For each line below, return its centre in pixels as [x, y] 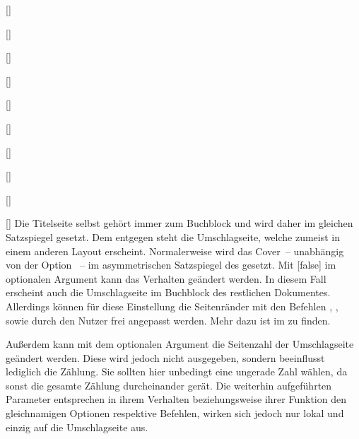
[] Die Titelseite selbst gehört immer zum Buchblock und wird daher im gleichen [179, 223]
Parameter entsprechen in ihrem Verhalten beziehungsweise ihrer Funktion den [176, 399]
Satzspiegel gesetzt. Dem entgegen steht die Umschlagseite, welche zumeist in [173, 236]
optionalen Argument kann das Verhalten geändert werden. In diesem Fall [166, 278]
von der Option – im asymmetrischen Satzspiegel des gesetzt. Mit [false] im [171, 265]
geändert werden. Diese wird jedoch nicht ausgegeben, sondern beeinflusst [165, 357]
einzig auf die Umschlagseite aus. [77, 427]
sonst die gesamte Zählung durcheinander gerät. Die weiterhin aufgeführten [169, 385]
